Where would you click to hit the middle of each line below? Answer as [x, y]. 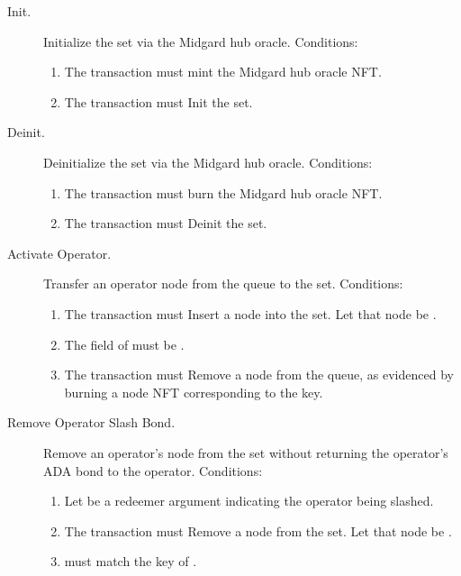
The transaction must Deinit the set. [166, 223]
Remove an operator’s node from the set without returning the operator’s [246, 452]
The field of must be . [124, 344]
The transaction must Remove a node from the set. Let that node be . [258, 530]
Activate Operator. [59, 253]
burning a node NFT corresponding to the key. [194, 392]
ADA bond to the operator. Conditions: [153, 470]
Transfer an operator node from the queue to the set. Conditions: [223, 283]
